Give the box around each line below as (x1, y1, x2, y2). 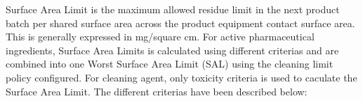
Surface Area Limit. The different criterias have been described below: (6, 84, 308, 98)
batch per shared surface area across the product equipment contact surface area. (6, 15, 355, 30)
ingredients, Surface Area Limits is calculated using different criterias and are (6, 42, 339, 57)
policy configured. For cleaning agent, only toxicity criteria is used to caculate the (6, 70, 357, 84)
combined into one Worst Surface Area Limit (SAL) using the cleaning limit (6, 56, 334, 71)
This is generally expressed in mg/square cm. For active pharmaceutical (6, 29, 315, 44)
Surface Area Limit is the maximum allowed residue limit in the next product (6, 2, 340, 16)
